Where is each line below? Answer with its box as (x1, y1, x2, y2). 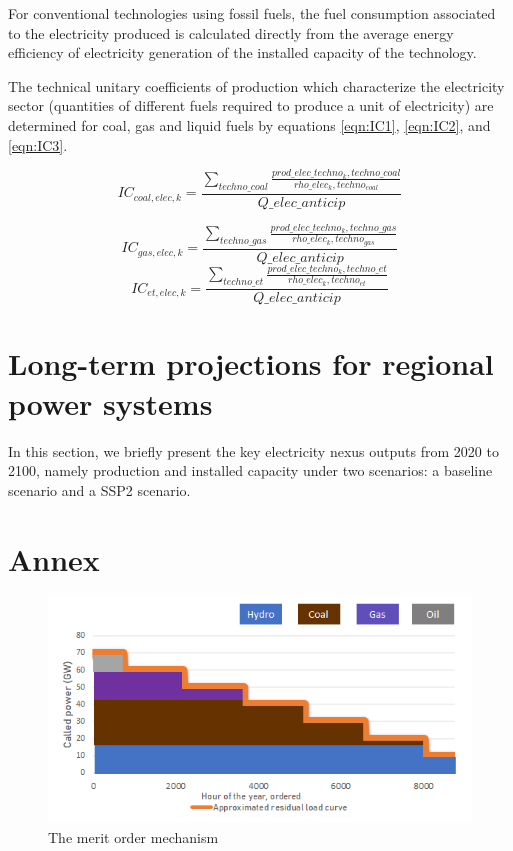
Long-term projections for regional (8, 343, 494, 384)
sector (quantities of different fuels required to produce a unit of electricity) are (8, 95, 494, 116)
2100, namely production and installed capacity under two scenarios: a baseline (8, 460, 493, 481)
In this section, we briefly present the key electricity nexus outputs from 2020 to (8, 440, 499, 461)
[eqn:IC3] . (8, 134, 68, 155)
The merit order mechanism (48, 826, 219, 847)
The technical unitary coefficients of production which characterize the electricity (8, 75, 505, 96)
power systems (8, 382, 213, 423)
